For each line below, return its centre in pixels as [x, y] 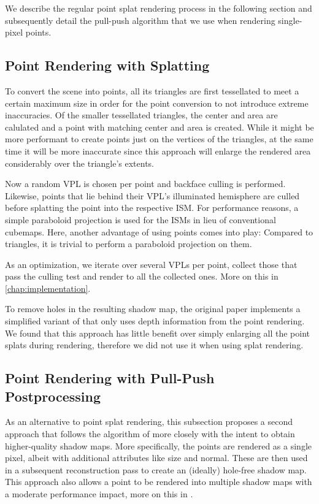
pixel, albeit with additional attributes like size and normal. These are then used [156, 458]
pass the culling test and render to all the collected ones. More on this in [142, 276]
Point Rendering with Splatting [107, 65]
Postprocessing [53, 396]
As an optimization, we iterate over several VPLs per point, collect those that [151, 264]
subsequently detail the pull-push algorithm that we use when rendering [140, 20]
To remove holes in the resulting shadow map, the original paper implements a [153, 309]
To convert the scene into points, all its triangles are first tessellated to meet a [152, 90]
